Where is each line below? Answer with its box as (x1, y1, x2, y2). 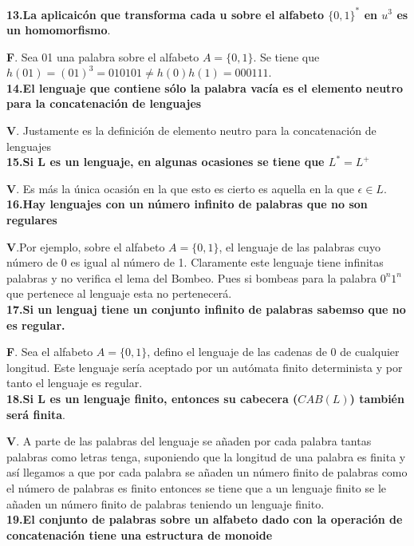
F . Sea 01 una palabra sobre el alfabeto (6, 48, 199, 65)
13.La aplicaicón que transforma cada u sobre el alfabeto (6, 6, 324, 22)
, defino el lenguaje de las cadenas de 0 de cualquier (147, 343, 400, 360)
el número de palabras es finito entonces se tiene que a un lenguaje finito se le (6, 479, 387, 496)
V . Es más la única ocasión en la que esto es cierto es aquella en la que (6, 180, 354, 196)
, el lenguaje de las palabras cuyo (219, 238, 380, 255)
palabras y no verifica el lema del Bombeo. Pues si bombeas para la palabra (6, 269, 377, 286)
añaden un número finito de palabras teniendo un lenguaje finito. (6, 495, 325, 512)
